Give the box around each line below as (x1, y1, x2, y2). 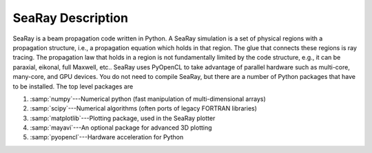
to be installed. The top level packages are (12, 82, 134, 91)
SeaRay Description (12, 10, 129, 25)
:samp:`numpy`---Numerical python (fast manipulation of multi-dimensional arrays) (30, 95, 266, 103)
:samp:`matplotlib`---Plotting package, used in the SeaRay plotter (30, 114, 216, 122)
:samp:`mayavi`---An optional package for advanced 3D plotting (30, 123, 213, 132)
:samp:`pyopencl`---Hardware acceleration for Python (30, 133, 184, 141)
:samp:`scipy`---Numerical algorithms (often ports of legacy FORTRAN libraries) (30, 104, 258, 113)
